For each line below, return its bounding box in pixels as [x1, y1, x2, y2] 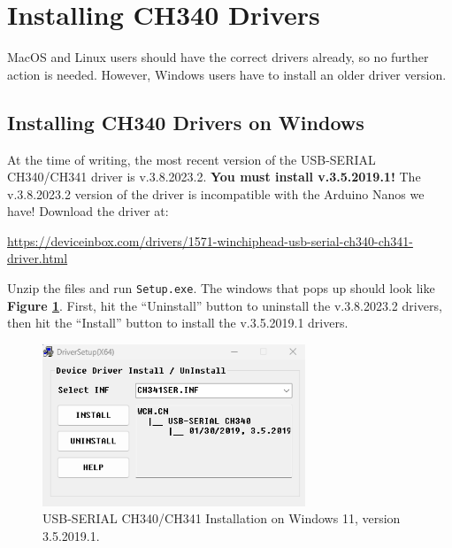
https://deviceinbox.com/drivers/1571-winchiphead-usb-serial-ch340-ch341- [7, 231, 413, 250]
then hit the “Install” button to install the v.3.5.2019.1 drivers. [7, 313, 349, 332]
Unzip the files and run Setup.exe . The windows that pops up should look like [7, 279, 435, 297]
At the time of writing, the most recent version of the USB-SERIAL [7, 150, 376, 168]
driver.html [7, 249, 68, 267]
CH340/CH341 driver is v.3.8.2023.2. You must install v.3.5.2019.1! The [7, 167, 421, 186]
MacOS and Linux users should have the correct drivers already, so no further [7, 48, 429, 66]
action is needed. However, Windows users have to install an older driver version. [7, 65, 447, 83]
